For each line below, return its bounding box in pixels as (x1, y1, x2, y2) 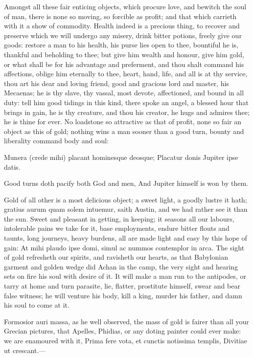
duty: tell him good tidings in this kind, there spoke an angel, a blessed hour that (4, 97, 249, 107)
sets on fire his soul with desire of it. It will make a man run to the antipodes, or (4, 271, 246, 281)
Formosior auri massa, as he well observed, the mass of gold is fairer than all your (4, 316, 249, 326)
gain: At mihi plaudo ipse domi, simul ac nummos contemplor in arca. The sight (4, 242, 245, 252)
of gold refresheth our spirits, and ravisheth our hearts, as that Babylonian (4, 252, 228, 262)
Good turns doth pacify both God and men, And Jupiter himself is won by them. (4, 178, 248, 188)
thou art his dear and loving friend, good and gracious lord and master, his (4, 78, 229, 88)
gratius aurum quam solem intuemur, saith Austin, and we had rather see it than (4, 204, 248, 214)
